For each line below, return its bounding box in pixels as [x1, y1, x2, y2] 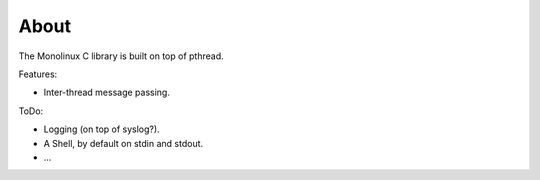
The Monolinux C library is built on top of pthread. [18, 50, 224, 62]
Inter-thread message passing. [43, 86, 170, 99]
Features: [18, 68, 58, 80]
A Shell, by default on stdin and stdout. [43, 137, 204, 149]
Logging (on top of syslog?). [43, 123, 160, 135]
